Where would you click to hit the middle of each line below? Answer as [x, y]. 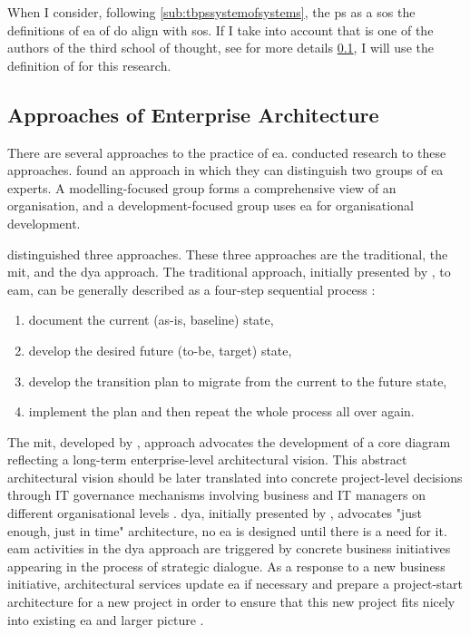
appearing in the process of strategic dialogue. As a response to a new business [226, 566]
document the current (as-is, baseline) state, [151, 320]
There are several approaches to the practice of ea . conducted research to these [227, 152]
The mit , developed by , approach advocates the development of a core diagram [229, 441]
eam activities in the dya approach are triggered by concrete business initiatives [229, 548]
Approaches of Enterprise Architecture [193, 114]
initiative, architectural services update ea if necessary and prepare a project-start [235, 584]
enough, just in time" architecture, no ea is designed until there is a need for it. [227, 530]
